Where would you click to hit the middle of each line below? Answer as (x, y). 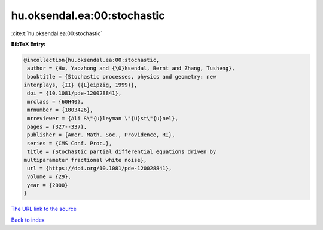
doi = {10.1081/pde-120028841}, (74, 93)
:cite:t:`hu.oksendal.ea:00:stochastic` (57, 33)
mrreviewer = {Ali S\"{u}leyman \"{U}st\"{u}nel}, (103, 118)
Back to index (28, 220)
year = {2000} (48, 185)
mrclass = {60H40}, (55, 102)
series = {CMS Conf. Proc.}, (70, 143)
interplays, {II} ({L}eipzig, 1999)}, (80, 85)
